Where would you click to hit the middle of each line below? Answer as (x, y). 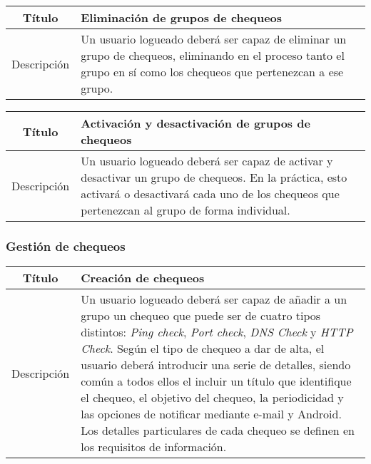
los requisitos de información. (154, 447)
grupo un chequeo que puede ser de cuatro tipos (201, 316)
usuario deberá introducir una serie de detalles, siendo (216, 365)
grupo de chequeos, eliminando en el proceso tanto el (213, 55)
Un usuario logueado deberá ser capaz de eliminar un (214, 39)
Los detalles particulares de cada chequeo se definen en (218, 431)
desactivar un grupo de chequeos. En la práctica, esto (214, 177)
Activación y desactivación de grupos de (195, 123)
